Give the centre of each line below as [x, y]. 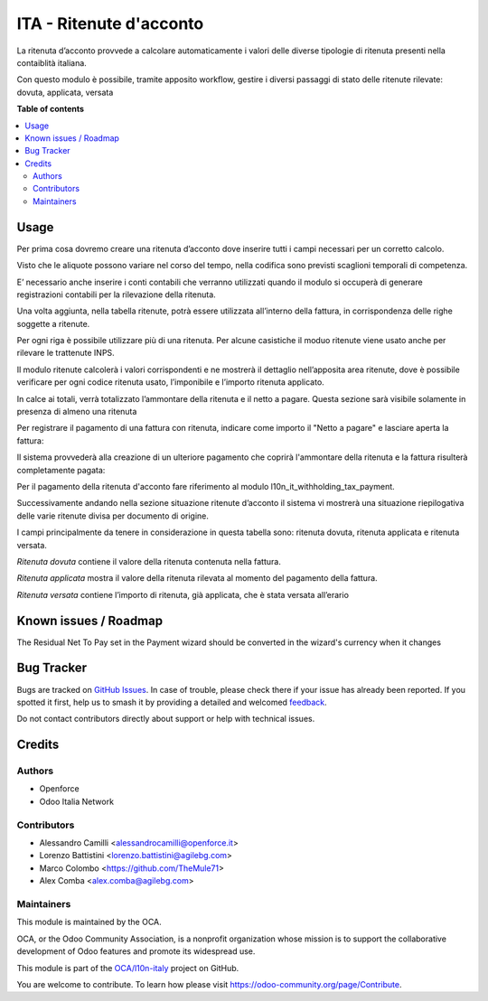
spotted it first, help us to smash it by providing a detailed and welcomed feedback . [172, 702]
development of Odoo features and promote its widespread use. [136, 951]
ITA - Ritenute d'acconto [110, 23]
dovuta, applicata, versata [65, 92]
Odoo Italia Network [77, 801]
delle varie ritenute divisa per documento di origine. [113, 516]
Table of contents [51, 109]
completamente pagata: [61, 470]
